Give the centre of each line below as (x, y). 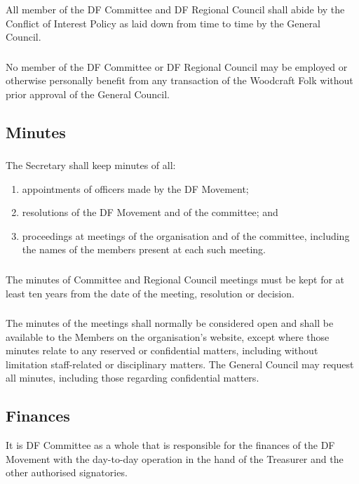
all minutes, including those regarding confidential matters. (133, 378)
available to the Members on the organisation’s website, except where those (168, 336)
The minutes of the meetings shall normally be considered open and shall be (170, 323)
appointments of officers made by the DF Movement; (135, 188)
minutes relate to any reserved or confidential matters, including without (162, 350)
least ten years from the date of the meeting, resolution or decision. (150, 293)
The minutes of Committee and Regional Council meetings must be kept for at (175, 279)
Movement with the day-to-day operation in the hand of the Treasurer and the (175, 458)
